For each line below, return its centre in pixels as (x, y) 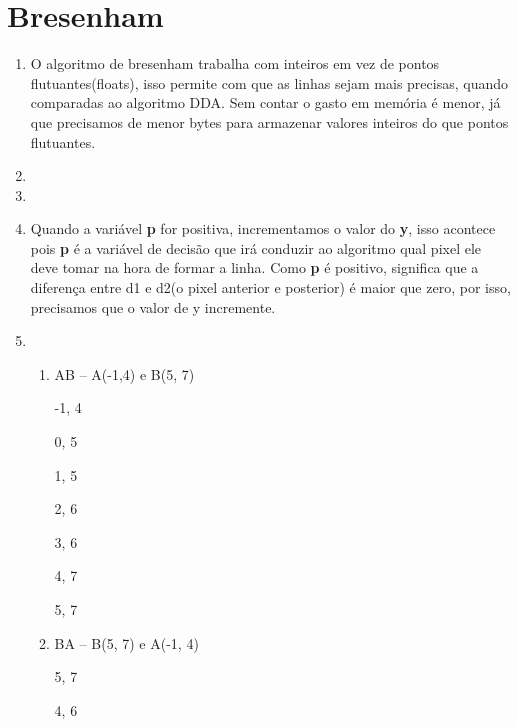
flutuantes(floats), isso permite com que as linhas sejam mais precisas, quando (269, 82)
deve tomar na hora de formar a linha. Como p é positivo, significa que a (254, 267)
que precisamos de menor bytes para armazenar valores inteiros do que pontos (269, 121)
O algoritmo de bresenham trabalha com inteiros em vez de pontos (235, 63)
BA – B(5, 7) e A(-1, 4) (126, 642)
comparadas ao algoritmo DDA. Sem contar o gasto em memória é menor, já (265, 102)
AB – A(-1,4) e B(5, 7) (124, 373)
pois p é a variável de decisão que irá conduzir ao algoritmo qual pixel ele (256, 247)
